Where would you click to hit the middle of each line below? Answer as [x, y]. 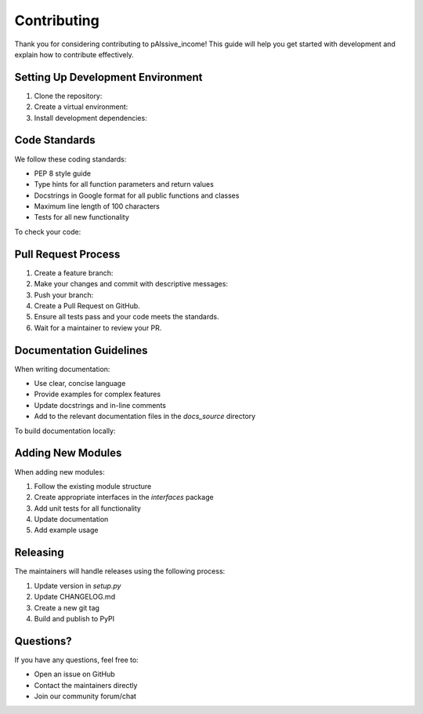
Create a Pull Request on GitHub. [87, 305]
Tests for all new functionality [81, 217]
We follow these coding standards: [70, 159]
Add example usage [66, 530]
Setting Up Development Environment [108, 77]
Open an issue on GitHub [74, 674]
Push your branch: [64, 295]
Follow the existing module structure [93, 486]
